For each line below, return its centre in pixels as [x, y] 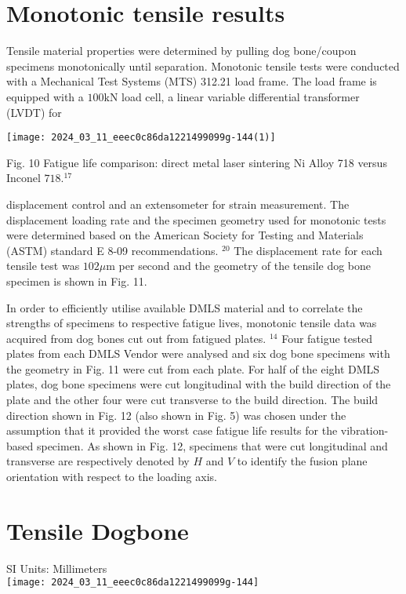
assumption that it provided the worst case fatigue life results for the [172, 430]
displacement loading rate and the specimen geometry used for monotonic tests [196, 219]
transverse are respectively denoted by [98, 461]
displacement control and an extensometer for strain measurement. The [178, 204]
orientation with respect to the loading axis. [112, 477]
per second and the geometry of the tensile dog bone [245, 266]
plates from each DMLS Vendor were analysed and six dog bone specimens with [198, 353]
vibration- [364, 430]
